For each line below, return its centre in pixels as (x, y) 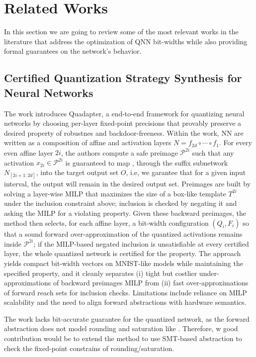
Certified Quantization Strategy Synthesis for (123, 78)
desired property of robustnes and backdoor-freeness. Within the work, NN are (124, 133)
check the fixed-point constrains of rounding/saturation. (89, 348)
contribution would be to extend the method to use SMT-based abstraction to (123, 338)
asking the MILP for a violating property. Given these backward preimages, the (125, 213)
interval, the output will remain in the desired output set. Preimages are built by (128, 184)
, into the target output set (77, 172)
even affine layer (29, 152)
